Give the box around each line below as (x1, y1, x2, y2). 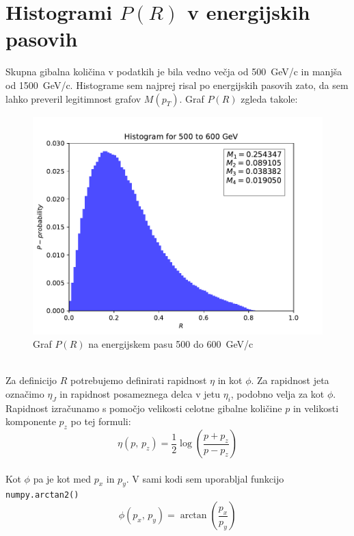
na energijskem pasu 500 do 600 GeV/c (88, 337, 254, 351)
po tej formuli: (70, 414, 131, 429)
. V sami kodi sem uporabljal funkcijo (126, 471, 284, 485)
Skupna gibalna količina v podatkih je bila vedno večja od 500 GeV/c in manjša (5, 64, 342, 79)
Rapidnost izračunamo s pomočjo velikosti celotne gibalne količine (5, 400, 282, 415)
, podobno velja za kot (230, 386, 325, 400)
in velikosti (292, 400, 339, 415)
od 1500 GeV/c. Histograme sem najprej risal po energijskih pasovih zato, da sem (5, 77, 349, 92)
